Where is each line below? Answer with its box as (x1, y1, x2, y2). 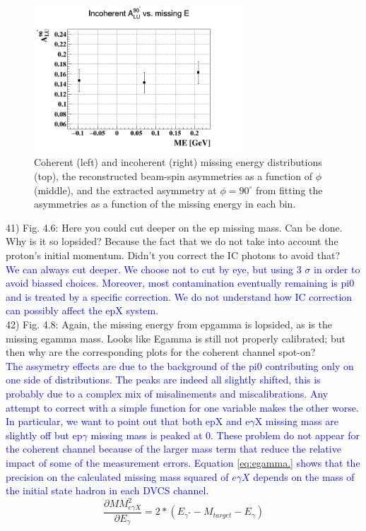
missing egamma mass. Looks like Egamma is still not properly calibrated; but (6, 330, 346, 345)
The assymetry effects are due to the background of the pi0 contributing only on (6, 358, 354, 373)
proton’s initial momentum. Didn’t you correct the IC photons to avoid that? (6, 248, 340, 263)
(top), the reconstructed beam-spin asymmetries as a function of (34, 169, 313, 184)
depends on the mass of (253, 469, 355, 484)
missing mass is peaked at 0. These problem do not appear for (90, 427, 360, 442)
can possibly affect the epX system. (6, 303, 159, 318)
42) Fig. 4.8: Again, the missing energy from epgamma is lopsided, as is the (6, 316, 332, 331)
